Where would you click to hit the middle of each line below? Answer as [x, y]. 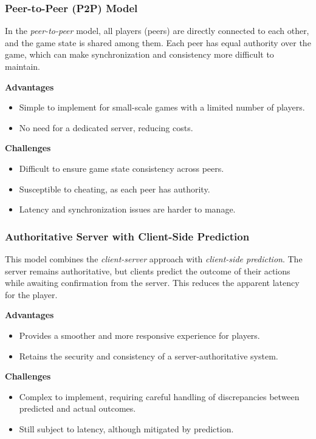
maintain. [22, 66]
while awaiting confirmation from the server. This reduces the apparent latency [152, 283]
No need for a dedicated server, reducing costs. [106, 127]
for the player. [31, 294]
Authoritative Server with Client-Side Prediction [127, 236]
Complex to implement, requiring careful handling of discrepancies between [159, 396]
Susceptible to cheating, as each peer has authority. [115, 189]
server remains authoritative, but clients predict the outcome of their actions [148, 271]
